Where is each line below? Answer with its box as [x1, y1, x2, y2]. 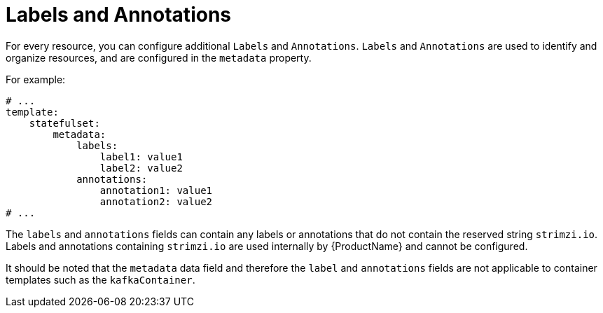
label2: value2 [99, 162, 183, 174]
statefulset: [29, 117, 100, 129]
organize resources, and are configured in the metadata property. [6, 51, 312, 64]
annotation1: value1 [99, 184, 213, 196]
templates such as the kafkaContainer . [6, 273, 195, 286]
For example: [6, 73, 66, 85]
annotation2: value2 [99, 195, 213, 207]
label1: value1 [99, 151, 183, 162]
